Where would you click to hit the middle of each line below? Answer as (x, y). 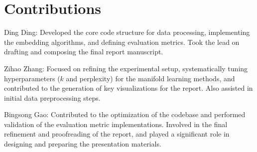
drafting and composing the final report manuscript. (84, 52)
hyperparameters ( (32, 78)
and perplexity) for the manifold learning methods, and (150, 78)
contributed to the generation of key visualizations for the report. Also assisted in (128, 88)
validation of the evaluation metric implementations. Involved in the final (116, 124)
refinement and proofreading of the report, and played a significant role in (117, 134)
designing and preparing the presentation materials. (83, 144)
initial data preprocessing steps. (52, 97)
